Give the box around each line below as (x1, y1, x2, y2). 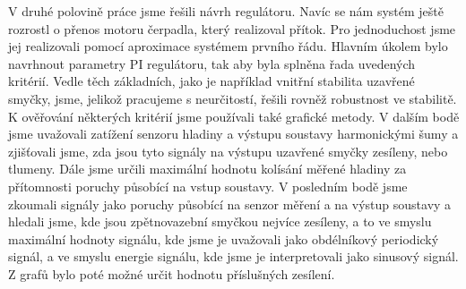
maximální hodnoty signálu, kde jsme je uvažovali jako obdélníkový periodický (8, 229, 439, 248)
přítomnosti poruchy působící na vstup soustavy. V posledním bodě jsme (8, 176, 408, 195)
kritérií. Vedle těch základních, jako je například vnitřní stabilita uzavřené (8, 72, 415, 90)
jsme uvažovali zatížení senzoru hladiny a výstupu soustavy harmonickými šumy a (8, 124, 459, 143)
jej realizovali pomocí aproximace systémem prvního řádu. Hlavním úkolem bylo (8, 37, 448, 55)
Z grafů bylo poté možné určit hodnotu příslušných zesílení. (8, 264, 335, 283)
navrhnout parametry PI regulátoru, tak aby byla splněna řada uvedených (8, 54, 416, 72)
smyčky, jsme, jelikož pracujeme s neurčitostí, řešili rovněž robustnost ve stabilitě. (8, 89, 457, 107)
